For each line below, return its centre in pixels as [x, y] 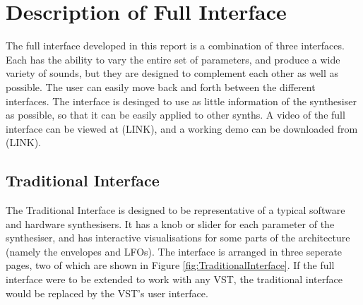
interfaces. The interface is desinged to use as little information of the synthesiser [181, 101]
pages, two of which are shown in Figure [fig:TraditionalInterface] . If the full [170, 265]
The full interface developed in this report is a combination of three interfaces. [175, 46]
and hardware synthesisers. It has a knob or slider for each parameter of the [170, 223]
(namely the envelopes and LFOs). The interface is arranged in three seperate [174, 251]
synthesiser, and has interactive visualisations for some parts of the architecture [178, 238]
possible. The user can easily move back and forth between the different [161, 86]
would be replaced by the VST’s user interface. [107, 293]
